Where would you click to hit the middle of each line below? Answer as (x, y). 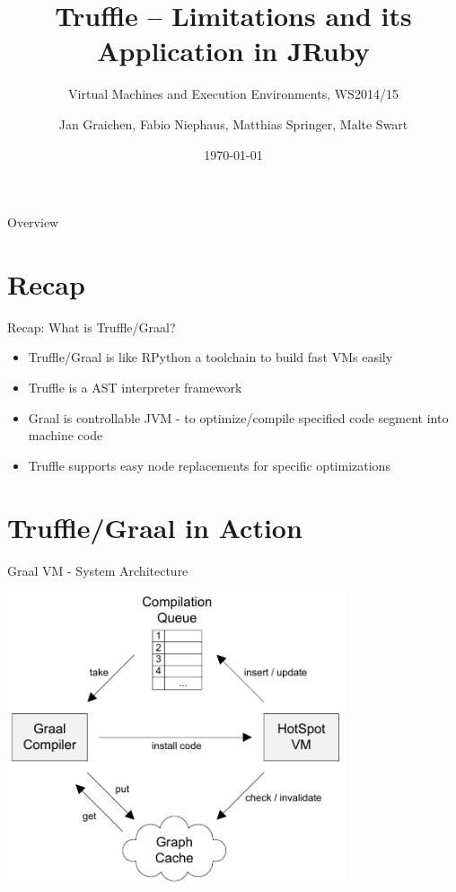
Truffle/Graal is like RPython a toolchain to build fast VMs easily (210, 357)
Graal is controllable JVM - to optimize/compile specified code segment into (238, 417)
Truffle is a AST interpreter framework (135, 387)
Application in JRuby (233, 51)
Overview (33, 222)
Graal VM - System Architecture (98, 570)
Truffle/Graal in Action (155, 527)
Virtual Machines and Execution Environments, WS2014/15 (233, 94)
